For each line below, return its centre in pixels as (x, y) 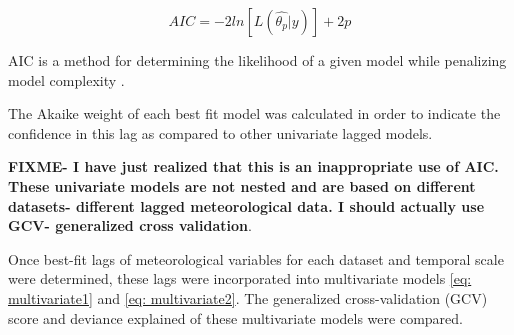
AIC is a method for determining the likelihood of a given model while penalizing (257, 60)
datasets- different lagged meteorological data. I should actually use (246, 205)
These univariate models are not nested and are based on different (242, 185)
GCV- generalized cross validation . (130, 225)
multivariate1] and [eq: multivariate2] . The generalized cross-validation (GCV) (248, 297)
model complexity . (66, 79)
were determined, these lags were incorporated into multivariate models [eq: (240, 278)
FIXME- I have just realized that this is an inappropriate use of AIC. (253, 166)
